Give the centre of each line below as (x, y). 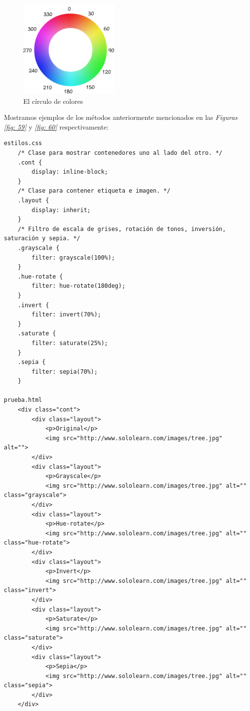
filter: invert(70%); (66, 315)
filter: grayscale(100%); (73, 257)
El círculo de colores (53, 101)
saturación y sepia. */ (42, 239)
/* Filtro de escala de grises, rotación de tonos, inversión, (122, 229)
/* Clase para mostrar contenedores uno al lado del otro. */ (120, 153)
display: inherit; (61, 210)
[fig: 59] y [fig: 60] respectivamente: (56, 126)
